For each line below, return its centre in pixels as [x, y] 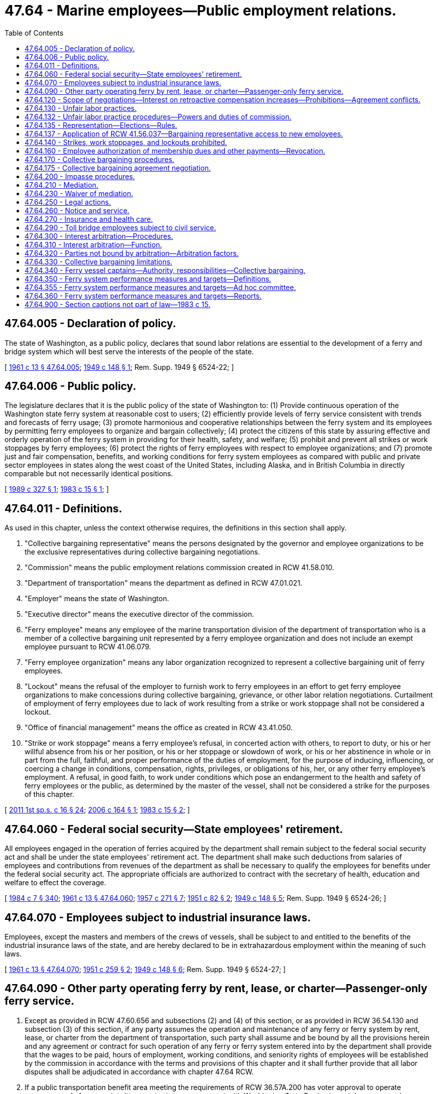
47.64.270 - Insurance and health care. [89, 219]
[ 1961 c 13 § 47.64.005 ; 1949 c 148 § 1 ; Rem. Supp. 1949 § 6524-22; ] [119, 367]
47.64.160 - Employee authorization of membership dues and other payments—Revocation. [175, 151]
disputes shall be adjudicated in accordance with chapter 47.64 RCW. [139, 1071]
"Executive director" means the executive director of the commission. [139, 614]
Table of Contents [34, 33]
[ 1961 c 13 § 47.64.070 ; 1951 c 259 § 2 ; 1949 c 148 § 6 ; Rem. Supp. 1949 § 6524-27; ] [145, 969]
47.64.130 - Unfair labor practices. [81, 108]
